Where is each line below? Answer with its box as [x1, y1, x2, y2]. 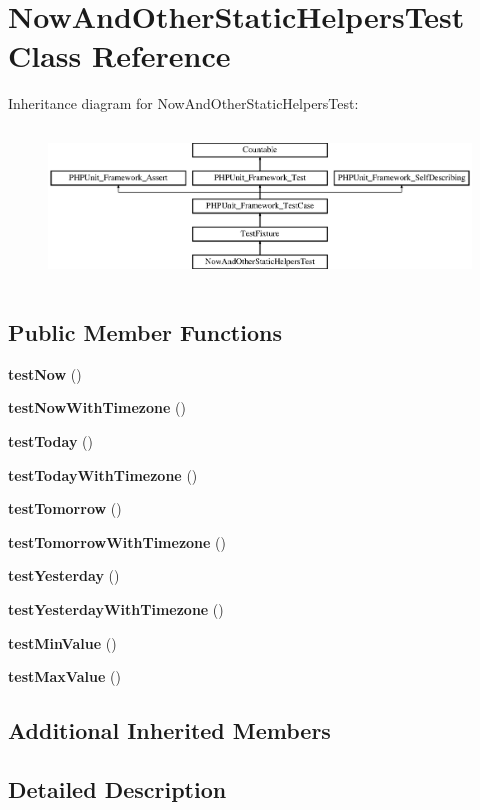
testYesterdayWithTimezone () [8, 598, 224, 619]
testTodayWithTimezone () [8, 464, 198, 485]
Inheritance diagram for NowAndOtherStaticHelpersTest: [8, 93, 359, 114]
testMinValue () [8, 632, 117, 653]
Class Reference [8, 35, 231, 76]
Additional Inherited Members [8, 715, 331, 746]
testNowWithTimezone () [8, 397, 186, 418]
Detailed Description [8, 773, 227, 804]
